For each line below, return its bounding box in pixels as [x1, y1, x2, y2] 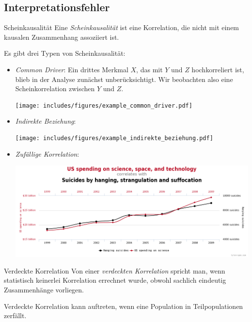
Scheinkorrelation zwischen [15, 83, 95, 94]
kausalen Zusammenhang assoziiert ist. [4, 32, 119, 42]
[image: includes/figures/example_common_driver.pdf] [15, 102, 192, 109]
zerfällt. [4, 310, 27, 321]
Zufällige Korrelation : [15, 148, 79, 159]
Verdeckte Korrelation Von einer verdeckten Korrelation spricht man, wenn [4, 265, 225, 275]
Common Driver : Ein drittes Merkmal [15, 64, 128, 74]
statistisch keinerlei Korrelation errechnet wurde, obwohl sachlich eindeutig [4, 275, 226, 285]
